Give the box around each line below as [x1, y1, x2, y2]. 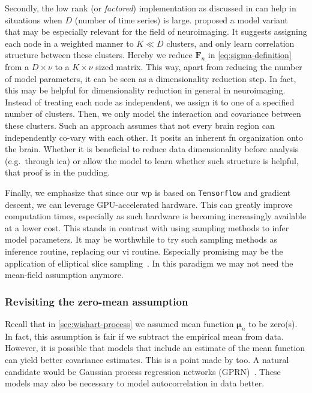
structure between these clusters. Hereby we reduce [5, 49, 193, 61]
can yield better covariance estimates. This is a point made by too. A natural [5, 353, 289, 365]
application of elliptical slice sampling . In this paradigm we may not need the [5, 256, 293, 269]
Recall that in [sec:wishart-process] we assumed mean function [5, 317, 234, 329]
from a [5, 60, 29, 72]
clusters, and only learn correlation [166, 37, 295, 49]
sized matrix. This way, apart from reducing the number [95, 60, 302, 72]
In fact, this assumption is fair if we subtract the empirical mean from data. [5, 329, 284, 342]
